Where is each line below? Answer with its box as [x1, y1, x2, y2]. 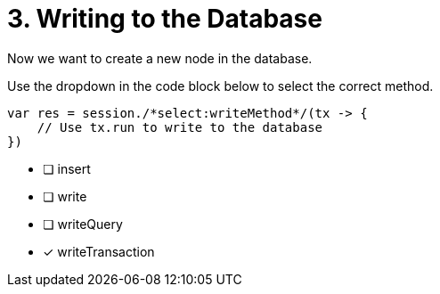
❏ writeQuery [43, 216, 123, 232]
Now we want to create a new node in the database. [7, 50, 313, 66]
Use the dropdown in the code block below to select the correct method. [7, 78, 434, 94]
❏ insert [43, 160, 91, 176]
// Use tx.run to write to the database [37, 119, 323, 135]
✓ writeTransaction [43, 243, 155, 259]
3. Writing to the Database [7, 4, 322, 34]
